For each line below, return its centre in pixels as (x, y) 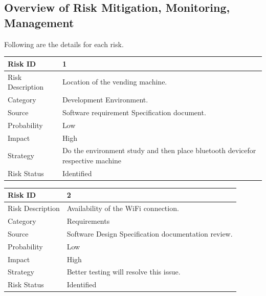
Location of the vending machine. (115, 82)
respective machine (92, 160)
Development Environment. (105, 99)
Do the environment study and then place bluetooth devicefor (159, 150)
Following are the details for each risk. (64, 44)
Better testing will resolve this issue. (124, 272)
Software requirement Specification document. (134, 112)
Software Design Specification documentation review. (150, 233)
